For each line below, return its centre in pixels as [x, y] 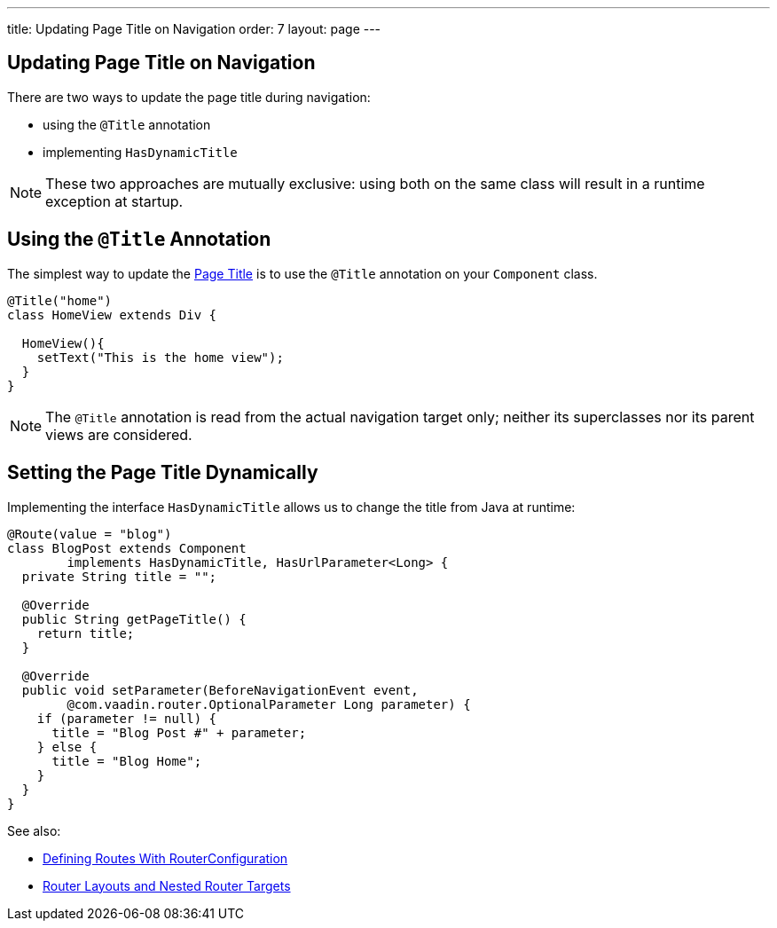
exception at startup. [114, 201]
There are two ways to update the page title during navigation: [189, 97]
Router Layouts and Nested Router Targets [167, 885]
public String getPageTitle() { [134, 619]
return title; [86, 633]
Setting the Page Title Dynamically [163, 473]
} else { [67, 747]
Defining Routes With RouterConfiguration [165, 858]
